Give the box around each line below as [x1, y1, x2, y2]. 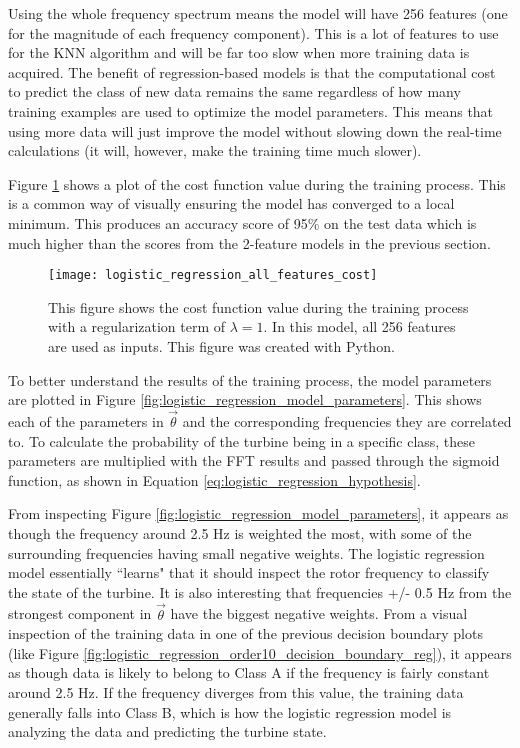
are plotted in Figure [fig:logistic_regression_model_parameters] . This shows [8, 389, 482, 410]
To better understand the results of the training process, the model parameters [8, 369, 492, 390]
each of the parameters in [8, 410, 164, 431]
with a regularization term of [48, 316, 226, 337]
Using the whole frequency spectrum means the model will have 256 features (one [8, 3, 508, 23]
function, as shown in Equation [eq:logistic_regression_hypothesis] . [8, 469, 421, 490]
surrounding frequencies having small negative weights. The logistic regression [8, 542, 485, 563]
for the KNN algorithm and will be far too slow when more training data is [8, 42, 470, 63]
